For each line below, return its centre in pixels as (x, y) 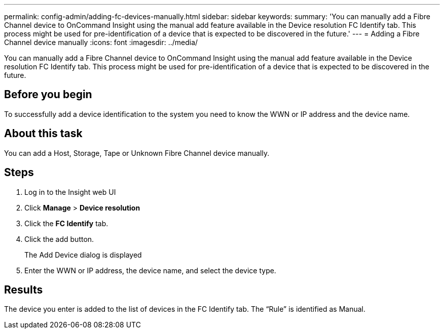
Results (24, 289)
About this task (43, 134)
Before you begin (48, 95)
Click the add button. (59, 239)
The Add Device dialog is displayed (83, 255)
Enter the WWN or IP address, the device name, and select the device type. (150, 270)
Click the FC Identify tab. (66, 223)
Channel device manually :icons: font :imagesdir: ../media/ (101, 42)
